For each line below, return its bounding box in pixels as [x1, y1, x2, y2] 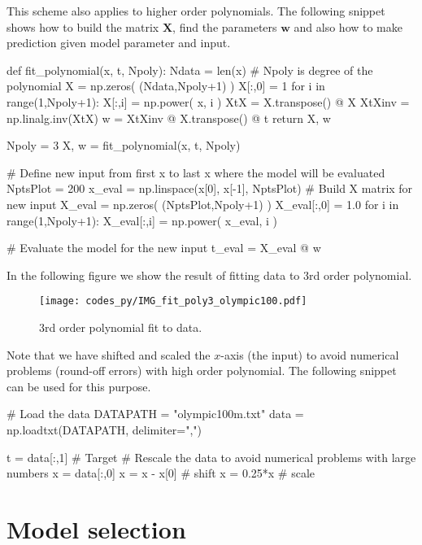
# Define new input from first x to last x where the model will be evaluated [7, 163, 385, 181]
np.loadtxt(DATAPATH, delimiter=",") [7, 421, 202, 438]
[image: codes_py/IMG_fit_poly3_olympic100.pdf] [39, 295, 307, 307]
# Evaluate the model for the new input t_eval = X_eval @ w [7, 239, 321, 256]
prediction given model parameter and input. [7, 34, 231, 51]
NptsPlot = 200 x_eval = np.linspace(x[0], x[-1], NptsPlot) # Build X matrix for [7, 180, 413, 197]
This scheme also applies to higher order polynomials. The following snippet [7, 2, 385, 19]
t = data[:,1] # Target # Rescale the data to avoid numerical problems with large [7, 448, 416, 465]
